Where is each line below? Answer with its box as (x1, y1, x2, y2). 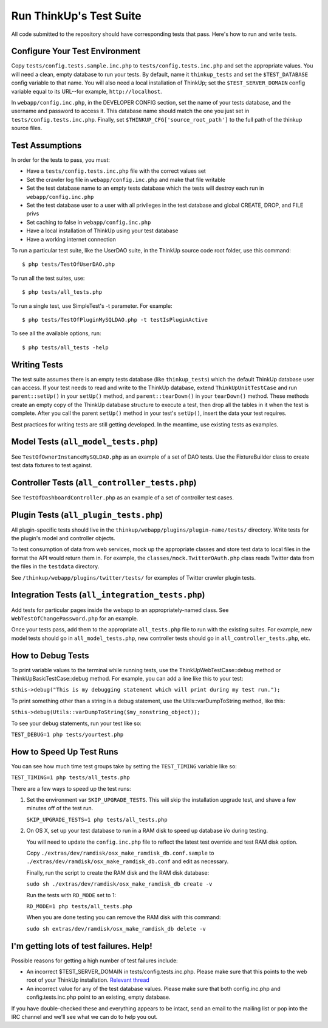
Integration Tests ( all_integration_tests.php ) (11, 590, 205, 600)
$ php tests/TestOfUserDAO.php (22, 261, 115, 268)
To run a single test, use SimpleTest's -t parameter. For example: (11, 302, 173, 310)
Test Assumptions (11, 141, 82, 150)
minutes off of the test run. (26, 805, 94, 812)
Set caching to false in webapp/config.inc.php (26, 218, 151, 226)
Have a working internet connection (26, 235, 116, 243)
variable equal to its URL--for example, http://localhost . (11, 88, 162, 95)
